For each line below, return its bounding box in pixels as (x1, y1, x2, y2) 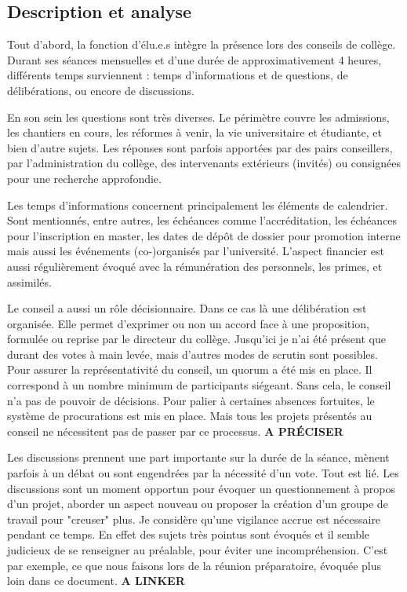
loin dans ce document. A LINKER (7, 572, 185, 589)
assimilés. (7, 273, 52, 290)
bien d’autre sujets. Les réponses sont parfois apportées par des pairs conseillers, (7, 139, 393, 155)
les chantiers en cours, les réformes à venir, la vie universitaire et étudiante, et (7, 124, 382, 141)
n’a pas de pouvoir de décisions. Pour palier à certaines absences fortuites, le (7, 392, 375, 408)
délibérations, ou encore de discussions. (7, 82, 194, 98)
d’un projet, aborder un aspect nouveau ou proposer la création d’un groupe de (7, 495, 388, 512)
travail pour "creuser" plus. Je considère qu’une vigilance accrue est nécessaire (7, 510, 381, 527)
